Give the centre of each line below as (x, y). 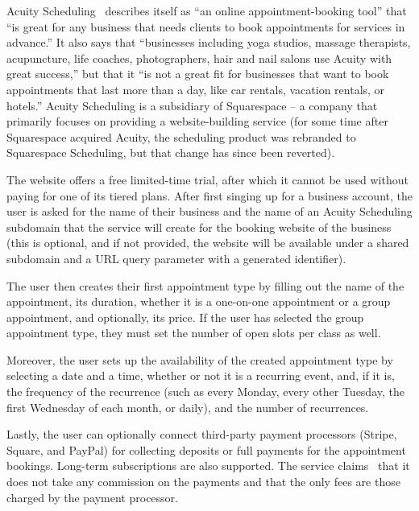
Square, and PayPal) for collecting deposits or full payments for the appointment (206, 449)
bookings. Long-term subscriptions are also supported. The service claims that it (208, 466)
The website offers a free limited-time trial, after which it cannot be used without (207, 179)
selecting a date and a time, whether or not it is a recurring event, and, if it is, (201, 375)
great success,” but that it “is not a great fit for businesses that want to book (198, 74)
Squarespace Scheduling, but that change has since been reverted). (171, 152)
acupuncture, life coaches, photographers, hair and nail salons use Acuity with (199, 58)
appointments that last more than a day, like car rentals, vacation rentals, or (196, 89)
